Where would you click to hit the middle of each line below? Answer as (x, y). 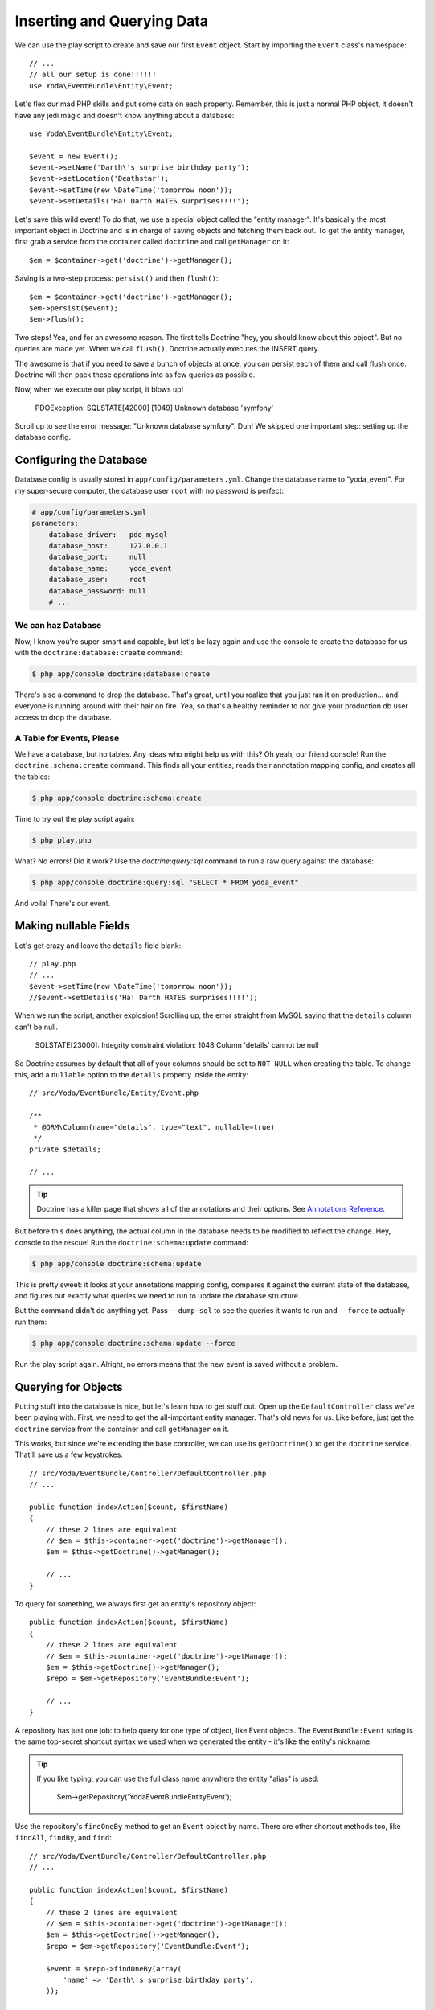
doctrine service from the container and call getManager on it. (122, 1429)
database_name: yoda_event (110, 568)
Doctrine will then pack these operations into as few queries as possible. (135, 375)
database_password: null (98, 591)
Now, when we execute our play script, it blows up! (99, 389)
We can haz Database (58, 626)
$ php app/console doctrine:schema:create (117, 798)
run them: (31, 1322)
